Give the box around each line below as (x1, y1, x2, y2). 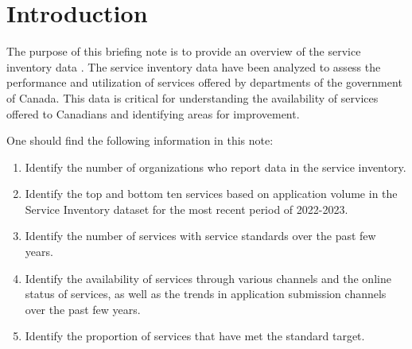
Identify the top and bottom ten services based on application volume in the (25, 185, 398, 202)
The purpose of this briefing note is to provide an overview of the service (6, 43, 361, 60)
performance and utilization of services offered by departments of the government (6, 74, 402, 91)
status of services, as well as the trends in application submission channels (25, 285, 387, 302)
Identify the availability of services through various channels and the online (25, 270, 391, 286)
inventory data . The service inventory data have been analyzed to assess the (6, 58, 381, 75)
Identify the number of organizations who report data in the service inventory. (25, 158, 406, 175)
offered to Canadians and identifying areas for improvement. (6, 105, 300, 122)
